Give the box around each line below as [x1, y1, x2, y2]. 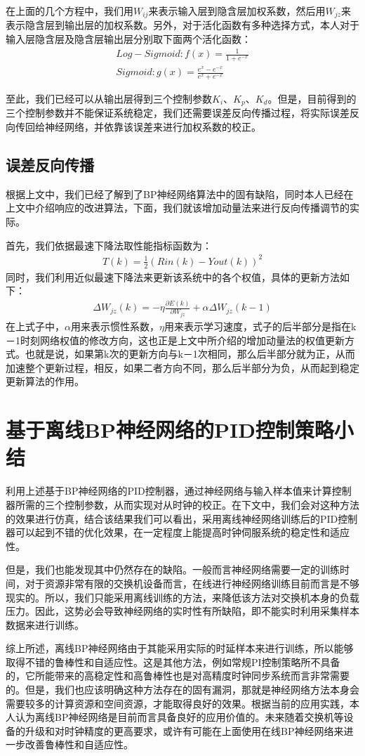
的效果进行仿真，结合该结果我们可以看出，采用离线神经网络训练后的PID [6, 511, 338, 526]
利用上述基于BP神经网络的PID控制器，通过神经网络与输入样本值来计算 [6, 483, 332, 498]
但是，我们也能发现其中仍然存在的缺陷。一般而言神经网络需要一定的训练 [6, 562, 340, 577]
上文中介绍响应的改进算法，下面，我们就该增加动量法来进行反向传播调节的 [6, 200, 350, 215]
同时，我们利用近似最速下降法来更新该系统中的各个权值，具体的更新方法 [6, 269, 340, 284]
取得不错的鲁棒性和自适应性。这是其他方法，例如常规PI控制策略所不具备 [6, 654, 340, 669]
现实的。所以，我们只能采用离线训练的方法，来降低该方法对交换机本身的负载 [6, 589, 359, 604]
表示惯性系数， [90, 319, 159, 334]
